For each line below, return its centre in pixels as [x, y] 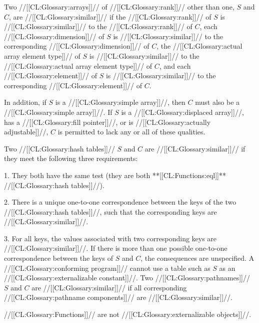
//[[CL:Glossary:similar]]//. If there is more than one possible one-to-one [116, 248]
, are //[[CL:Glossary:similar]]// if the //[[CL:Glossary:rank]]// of [110, 16]
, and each [175, 65]
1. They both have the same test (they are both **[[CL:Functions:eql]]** [115, 175]
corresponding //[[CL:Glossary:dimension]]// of [77, 46]
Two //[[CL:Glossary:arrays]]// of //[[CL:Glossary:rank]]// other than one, [119, 7]
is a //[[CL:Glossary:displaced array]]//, [182, 112]
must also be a [217, 102]
